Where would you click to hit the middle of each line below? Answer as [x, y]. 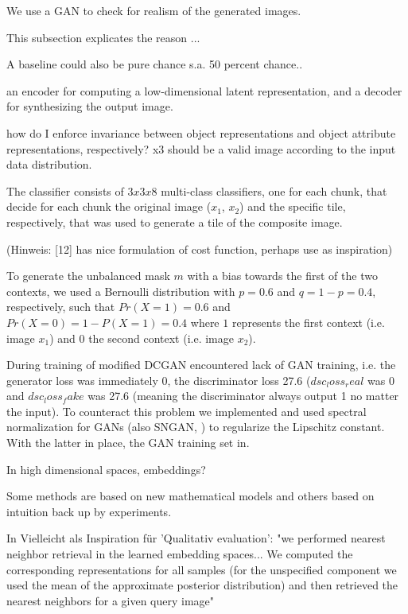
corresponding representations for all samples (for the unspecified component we [202, 569]
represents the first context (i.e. [308, 322]
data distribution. [49, 164]
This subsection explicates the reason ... [103, 37]
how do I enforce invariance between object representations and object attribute [201, 132]
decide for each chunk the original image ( [109, 206]
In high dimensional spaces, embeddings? [106, 469]
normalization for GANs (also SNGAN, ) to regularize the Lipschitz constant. [196, 427]
